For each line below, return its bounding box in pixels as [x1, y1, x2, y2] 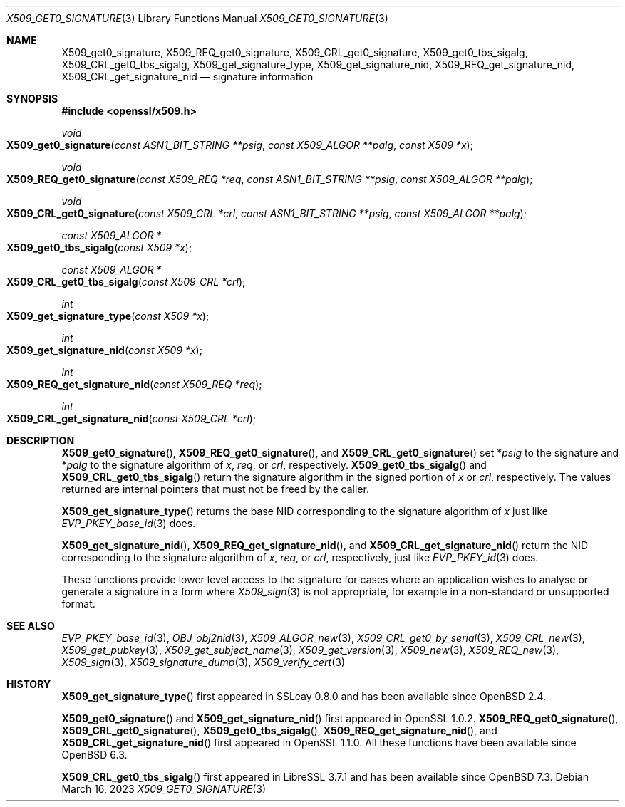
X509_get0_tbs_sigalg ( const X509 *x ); [6, 241, 192, 254]
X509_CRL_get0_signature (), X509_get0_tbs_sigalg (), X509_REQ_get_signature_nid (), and [61, 724, 497, 736]
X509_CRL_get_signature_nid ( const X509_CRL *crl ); [6, 412, 257, 425]
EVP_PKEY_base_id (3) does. [61, 517, 196, 529]
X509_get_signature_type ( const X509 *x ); [6, 310, 210, 322]
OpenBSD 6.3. [61, 749, 128, 761]
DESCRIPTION [6, 434, 75, 447]
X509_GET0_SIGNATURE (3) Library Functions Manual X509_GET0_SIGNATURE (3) [6, 12, 388, 24]
